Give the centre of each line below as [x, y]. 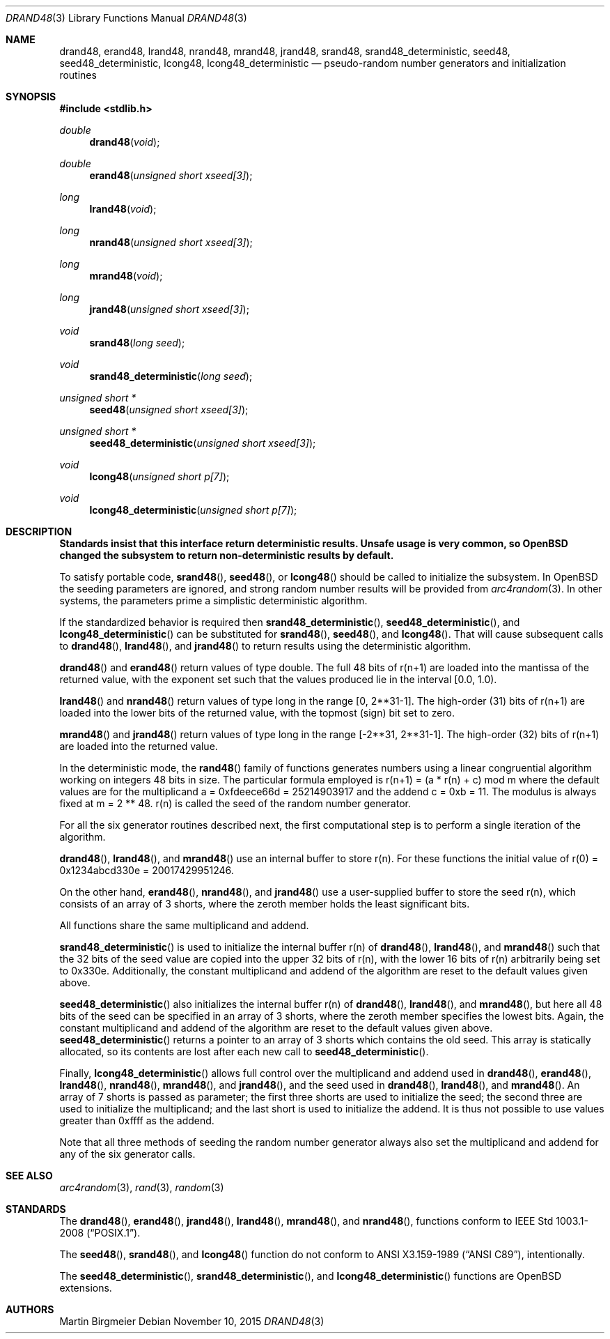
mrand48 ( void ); [126, 276]
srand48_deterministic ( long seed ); [171, 376]
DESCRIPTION [39, 531]
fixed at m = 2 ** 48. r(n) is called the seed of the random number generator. [235, 803]
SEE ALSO [29, 1176]
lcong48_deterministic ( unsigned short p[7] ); [193, 510]
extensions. [86, 1288]
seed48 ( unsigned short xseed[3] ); [169, 410]
